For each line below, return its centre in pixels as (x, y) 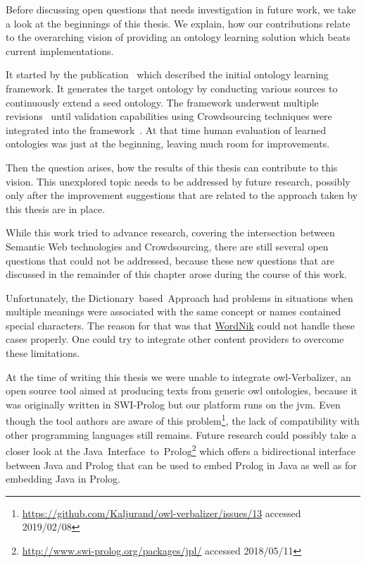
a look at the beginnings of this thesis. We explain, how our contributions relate (178, 23)
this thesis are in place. (56, 208)
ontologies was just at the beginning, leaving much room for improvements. (168, 144)
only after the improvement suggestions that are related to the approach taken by (182, 195)
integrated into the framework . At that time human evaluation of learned (166, 129)
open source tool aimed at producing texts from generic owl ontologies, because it (182, 391)
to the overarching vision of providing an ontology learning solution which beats (178, 37)
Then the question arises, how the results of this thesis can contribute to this (172, 167)
